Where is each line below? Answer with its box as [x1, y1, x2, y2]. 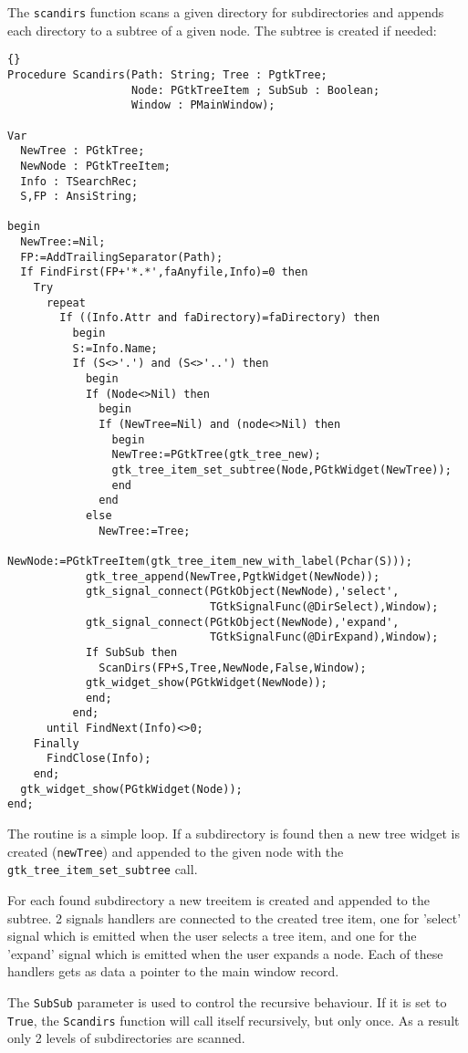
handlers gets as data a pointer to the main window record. [7, 962, 339, 981]
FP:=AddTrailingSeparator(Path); [20, 250, 224, 264]
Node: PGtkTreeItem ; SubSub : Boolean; [131, 83, 380, 97]
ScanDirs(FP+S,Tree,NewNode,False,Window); [99, 661, 367, 674]
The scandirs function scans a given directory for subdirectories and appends [7, 3, 444, 21]
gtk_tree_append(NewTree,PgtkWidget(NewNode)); [85, 569, 380, 583]
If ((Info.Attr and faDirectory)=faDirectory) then [59, 311, 380, 325]
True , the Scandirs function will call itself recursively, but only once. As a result [7, 1010, 460, 1029]
